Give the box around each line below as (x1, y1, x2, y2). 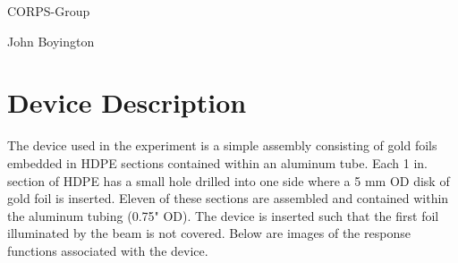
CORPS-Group (7, 2, 90, 20)
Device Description (7, 84, 247, 121)
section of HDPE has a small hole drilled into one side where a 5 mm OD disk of (7, 171, 450, 190)
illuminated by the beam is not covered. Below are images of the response (7, 224, 411, 242)
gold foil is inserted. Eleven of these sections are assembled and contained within (7, 189, 449, 208)
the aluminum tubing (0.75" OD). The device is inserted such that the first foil (7, 206, 439, 225)
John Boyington (7, 31, 95, 50)
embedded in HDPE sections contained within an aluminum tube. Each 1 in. (7, 153, 428, 172)
